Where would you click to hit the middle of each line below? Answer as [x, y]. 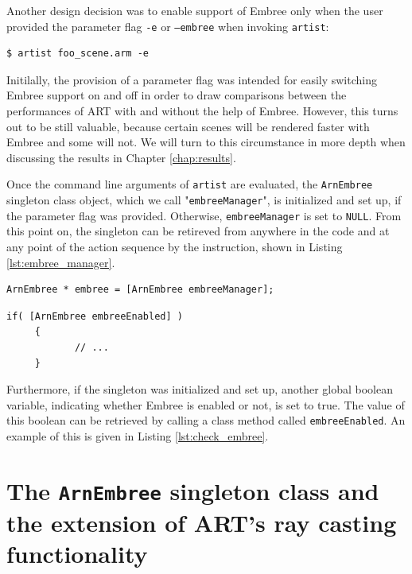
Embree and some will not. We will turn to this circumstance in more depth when [206, 142]
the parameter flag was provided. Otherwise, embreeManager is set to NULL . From [204, 215]
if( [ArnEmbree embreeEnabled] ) [95, 316]
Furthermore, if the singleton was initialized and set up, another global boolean [200, 389]
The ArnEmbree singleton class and [193, 490]
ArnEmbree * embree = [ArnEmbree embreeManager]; [140, 290]
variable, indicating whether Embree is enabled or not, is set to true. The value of [206, 404]
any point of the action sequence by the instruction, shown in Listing [175, 246]
